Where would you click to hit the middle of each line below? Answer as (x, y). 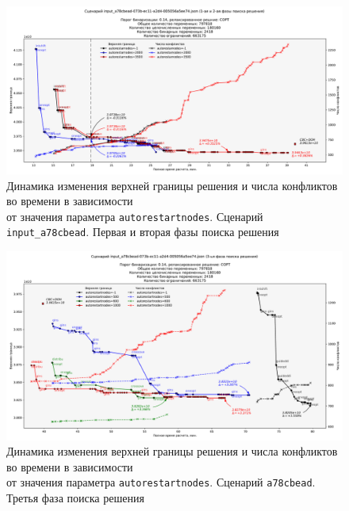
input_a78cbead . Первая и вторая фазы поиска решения (143, 232)
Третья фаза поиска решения (75, 498)
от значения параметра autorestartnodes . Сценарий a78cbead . (161, 482)
